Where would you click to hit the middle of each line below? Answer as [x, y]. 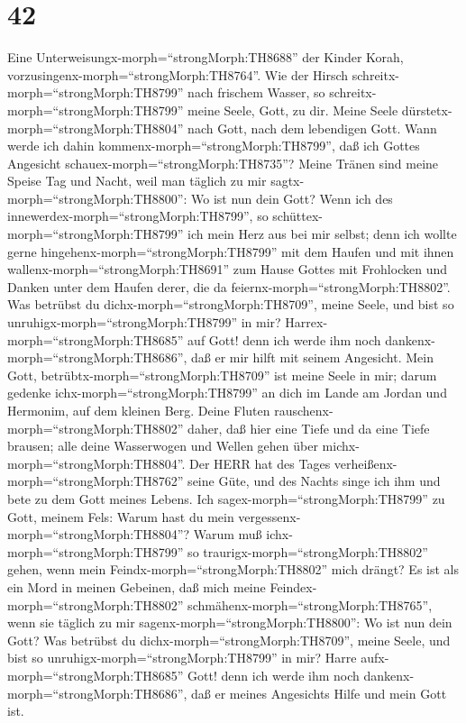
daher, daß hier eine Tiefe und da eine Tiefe [309, 428]
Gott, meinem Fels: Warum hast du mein [121, 516]
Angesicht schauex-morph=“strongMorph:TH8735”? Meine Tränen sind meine [223, 163]
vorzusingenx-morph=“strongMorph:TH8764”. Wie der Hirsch [178, 74]
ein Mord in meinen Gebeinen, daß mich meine [137, 586]
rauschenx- [304, 410]
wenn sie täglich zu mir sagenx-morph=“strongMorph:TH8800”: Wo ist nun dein [230, 622]
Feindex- [293, 586]
